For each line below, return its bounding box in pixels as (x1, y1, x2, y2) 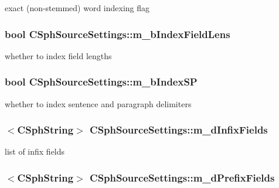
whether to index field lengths (5, 49, 112, 61)
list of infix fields (5, 145, 65, 158)
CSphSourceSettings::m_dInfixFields (90, 122, 268, 137)
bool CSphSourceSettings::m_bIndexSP (5, 74, 198, 89)
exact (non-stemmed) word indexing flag (5, 2, 150, 13)
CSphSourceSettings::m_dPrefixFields (90, 170, 275, 184)
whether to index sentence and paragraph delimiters (5, 97, 192, 110)
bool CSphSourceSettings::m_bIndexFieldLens (5, 26, 230, 41)
